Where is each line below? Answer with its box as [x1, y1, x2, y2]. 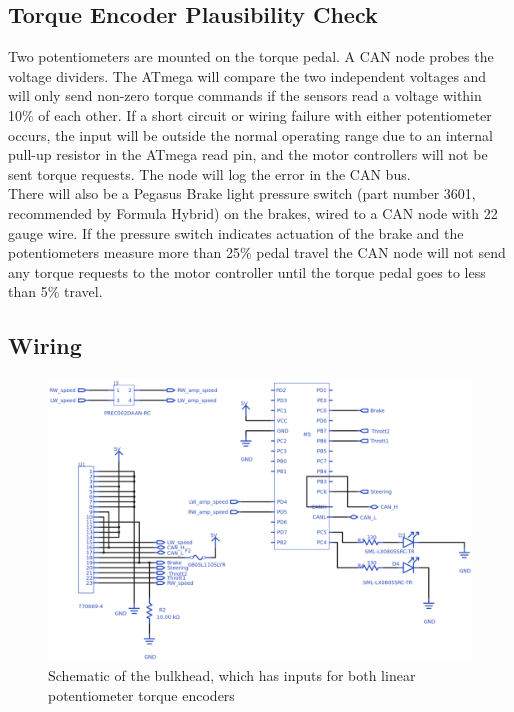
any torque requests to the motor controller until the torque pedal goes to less [8, 261, 486, 282]
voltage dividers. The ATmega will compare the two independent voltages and [8, 65, 487, 86]
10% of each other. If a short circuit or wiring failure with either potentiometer [8, 104, 492, 125]
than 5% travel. [8, 281, 103, 302]
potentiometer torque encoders [48, 684, 235, 705]
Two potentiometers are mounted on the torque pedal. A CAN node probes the [8, 46, 494, 67]
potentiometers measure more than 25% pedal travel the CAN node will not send [8, 242, 506, 263]
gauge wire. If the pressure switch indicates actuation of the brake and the [8, 222, 464, 243]
